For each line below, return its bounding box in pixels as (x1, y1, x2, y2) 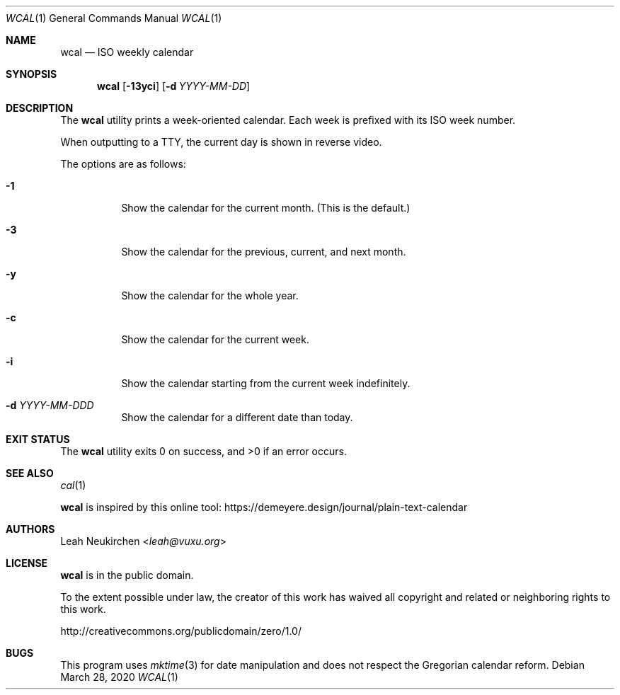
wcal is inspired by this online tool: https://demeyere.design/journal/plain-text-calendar (60, 501, 468, 513)
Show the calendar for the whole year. (121, 289, 299, 301)
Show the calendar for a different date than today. (121, 411, 353, 423)
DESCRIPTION (6, 102, 74, 114)
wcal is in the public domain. (60, 569, 194, 581)
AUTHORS (6, 523, 55, 535)
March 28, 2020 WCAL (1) (60, 671, 178, 683)
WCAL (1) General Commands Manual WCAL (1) (6, 12, 222, 24)
